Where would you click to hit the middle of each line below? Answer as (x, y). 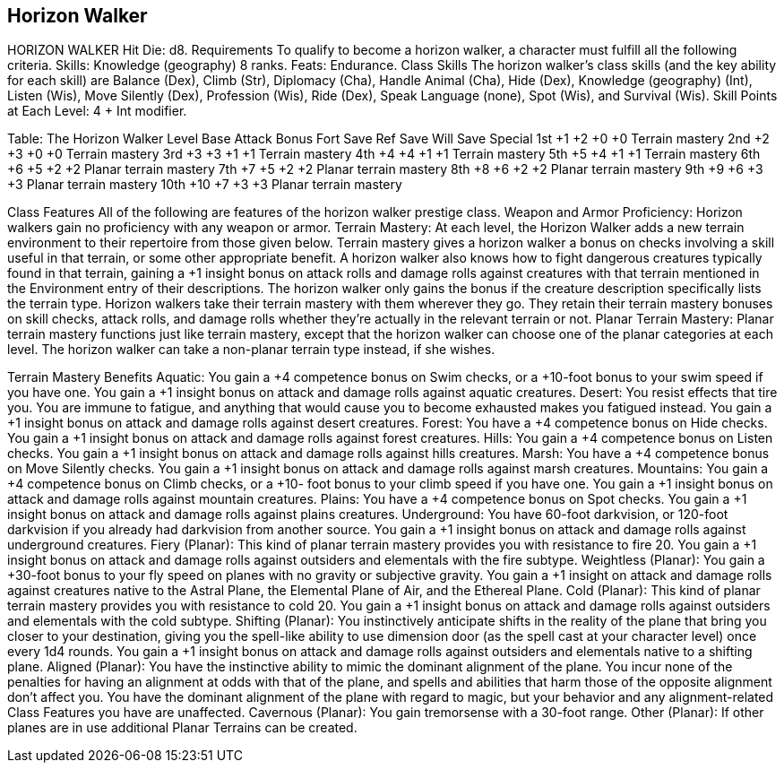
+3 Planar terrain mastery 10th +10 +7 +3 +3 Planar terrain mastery (205, 185)
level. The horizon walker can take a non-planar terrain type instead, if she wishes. (251, 350)
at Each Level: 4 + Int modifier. (97, 111)
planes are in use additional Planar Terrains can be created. (182, 728)
